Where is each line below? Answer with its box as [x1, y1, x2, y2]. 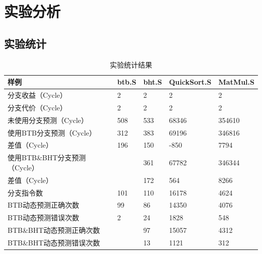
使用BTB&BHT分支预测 [8, 152, 86, 163]
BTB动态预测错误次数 [8, 212, 79, 223]
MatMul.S [218, 77, 254, 87]
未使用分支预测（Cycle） [8, 114, 88, 125]
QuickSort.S [169, 77, 212, 87]
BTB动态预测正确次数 [8, 200, 79, 210]
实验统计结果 [110, 59, 152, 70]
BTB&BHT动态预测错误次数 [8, 237, 100, 247]
